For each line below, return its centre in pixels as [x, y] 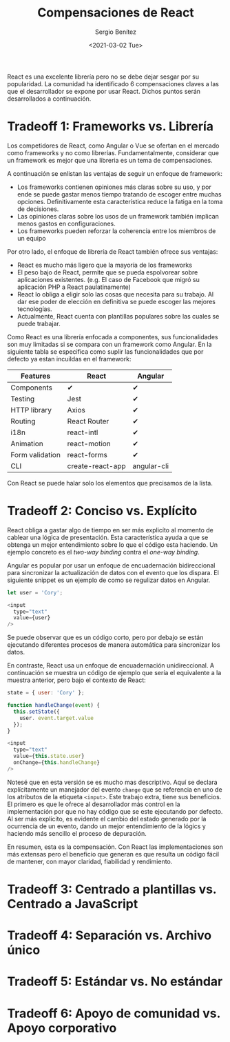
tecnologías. [35, 309]
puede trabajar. [39, 323]
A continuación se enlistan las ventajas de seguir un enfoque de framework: [115, 173]
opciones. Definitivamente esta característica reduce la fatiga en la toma [120, 201]
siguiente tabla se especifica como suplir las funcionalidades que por [105, 351]
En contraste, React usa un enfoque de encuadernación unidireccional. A [111, 665]
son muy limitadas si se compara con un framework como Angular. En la [109, 344]
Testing [23, 399]
